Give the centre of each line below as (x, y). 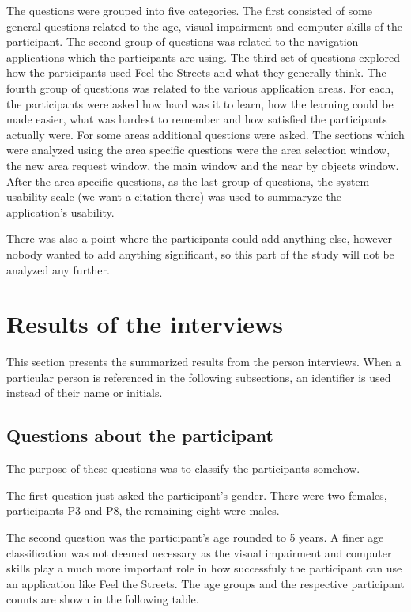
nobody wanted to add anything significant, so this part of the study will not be (200, 253)
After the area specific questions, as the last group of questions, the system (188, 181)
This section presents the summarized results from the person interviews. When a (204, 362)
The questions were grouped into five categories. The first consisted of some (190, 10)
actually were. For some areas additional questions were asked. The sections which (205, 134)
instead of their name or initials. (85, 393)
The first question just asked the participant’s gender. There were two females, (197, 495)
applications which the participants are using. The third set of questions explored (204, 57)
